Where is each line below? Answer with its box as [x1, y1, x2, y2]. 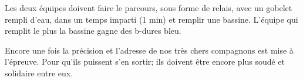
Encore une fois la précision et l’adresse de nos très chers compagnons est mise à [5, 44, 294, 56]
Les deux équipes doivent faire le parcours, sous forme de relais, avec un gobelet [5, 2, 292, 13]
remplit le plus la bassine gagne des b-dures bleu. [5, 24, 181, 37]
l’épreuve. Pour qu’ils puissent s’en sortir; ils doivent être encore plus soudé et [5, 55, 285, 68]
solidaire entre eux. [5, 66, 73, 79]
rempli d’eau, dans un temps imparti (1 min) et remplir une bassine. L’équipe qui [5, 13, 298, 25]
